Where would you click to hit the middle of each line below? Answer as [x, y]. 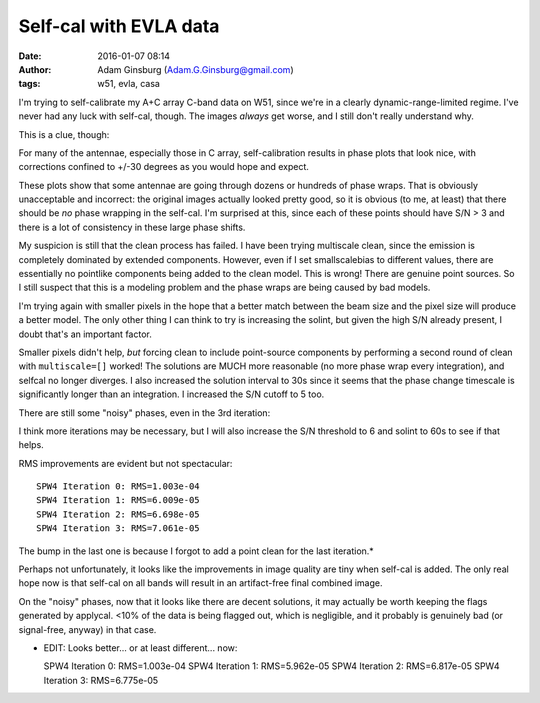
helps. [31, 445]
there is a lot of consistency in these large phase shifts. [132, 227]
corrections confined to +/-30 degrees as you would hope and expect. [164, 167]
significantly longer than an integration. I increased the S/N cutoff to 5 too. [171, 394]
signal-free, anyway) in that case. [87, 629]
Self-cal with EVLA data [119, 26]
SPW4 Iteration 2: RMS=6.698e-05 [118, 514]
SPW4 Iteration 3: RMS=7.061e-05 [118, 528]
